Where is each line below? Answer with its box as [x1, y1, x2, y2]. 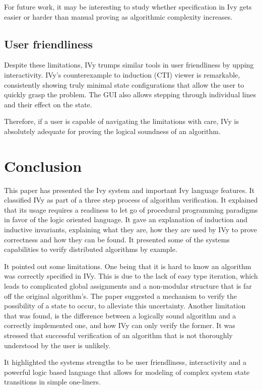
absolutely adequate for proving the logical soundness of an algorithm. [4, 125, 221, 136]
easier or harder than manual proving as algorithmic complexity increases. [4, 11, 233, 22]
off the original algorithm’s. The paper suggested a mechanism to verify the [4, 290, 237, 301]
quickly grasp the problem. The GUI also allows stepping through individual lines [4, 89, 256, 100]
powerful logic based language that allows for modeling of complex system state [4, 366, 250, 377]
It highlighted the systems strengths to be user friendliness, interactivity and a [4, 357, 247, 367]
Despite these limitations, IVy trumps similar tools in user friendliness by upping [4, 59, 254, 70]
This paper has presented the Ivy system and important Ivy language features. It [4, 184, 255, 195]
